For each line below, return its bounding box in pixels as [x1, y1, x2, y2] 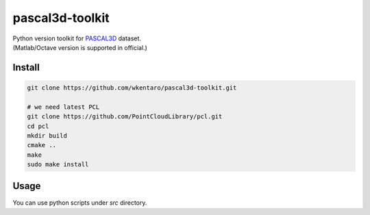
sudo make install [27, 161, 89, 168]
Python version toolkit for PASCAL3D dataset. [12, 34, 142, 42]
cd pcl [27, 122, 49, 130]
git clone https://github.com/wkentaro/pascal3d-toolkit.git [27, 84, 237, 92]
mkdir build [27, 131, 68, 140]
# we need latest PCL [27, 103, 100, 111]
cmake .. [27, 141, 57, 149]
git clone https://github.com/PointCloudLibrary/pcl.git [27, 113, 223, 121]
